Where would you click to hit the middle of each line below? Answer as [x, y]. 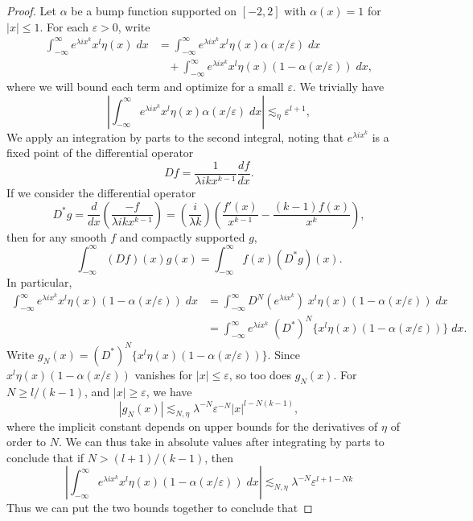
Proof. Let [31, 10]
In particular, [39, 282]
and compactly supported [182, 236]
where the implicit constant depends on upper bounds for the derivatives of [192, 426]
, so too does [260, 374]
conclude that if [45, 457]
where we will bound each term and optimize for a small [145, 87]
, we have [169, 391]
